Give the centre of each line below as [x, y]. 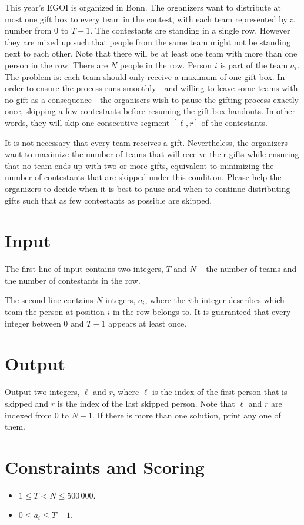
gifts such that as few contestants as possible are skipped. [108, 200]
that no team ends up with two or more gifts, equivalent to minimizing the [139, 165]
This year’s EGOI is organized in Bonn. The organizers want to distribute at [143, 7]
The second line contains [49, 300]
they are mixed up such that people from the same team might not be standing [148, 41]
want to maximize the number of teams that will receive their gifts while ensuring [152, 154]
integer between [33, 323]
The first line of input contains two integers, [84, 269]
